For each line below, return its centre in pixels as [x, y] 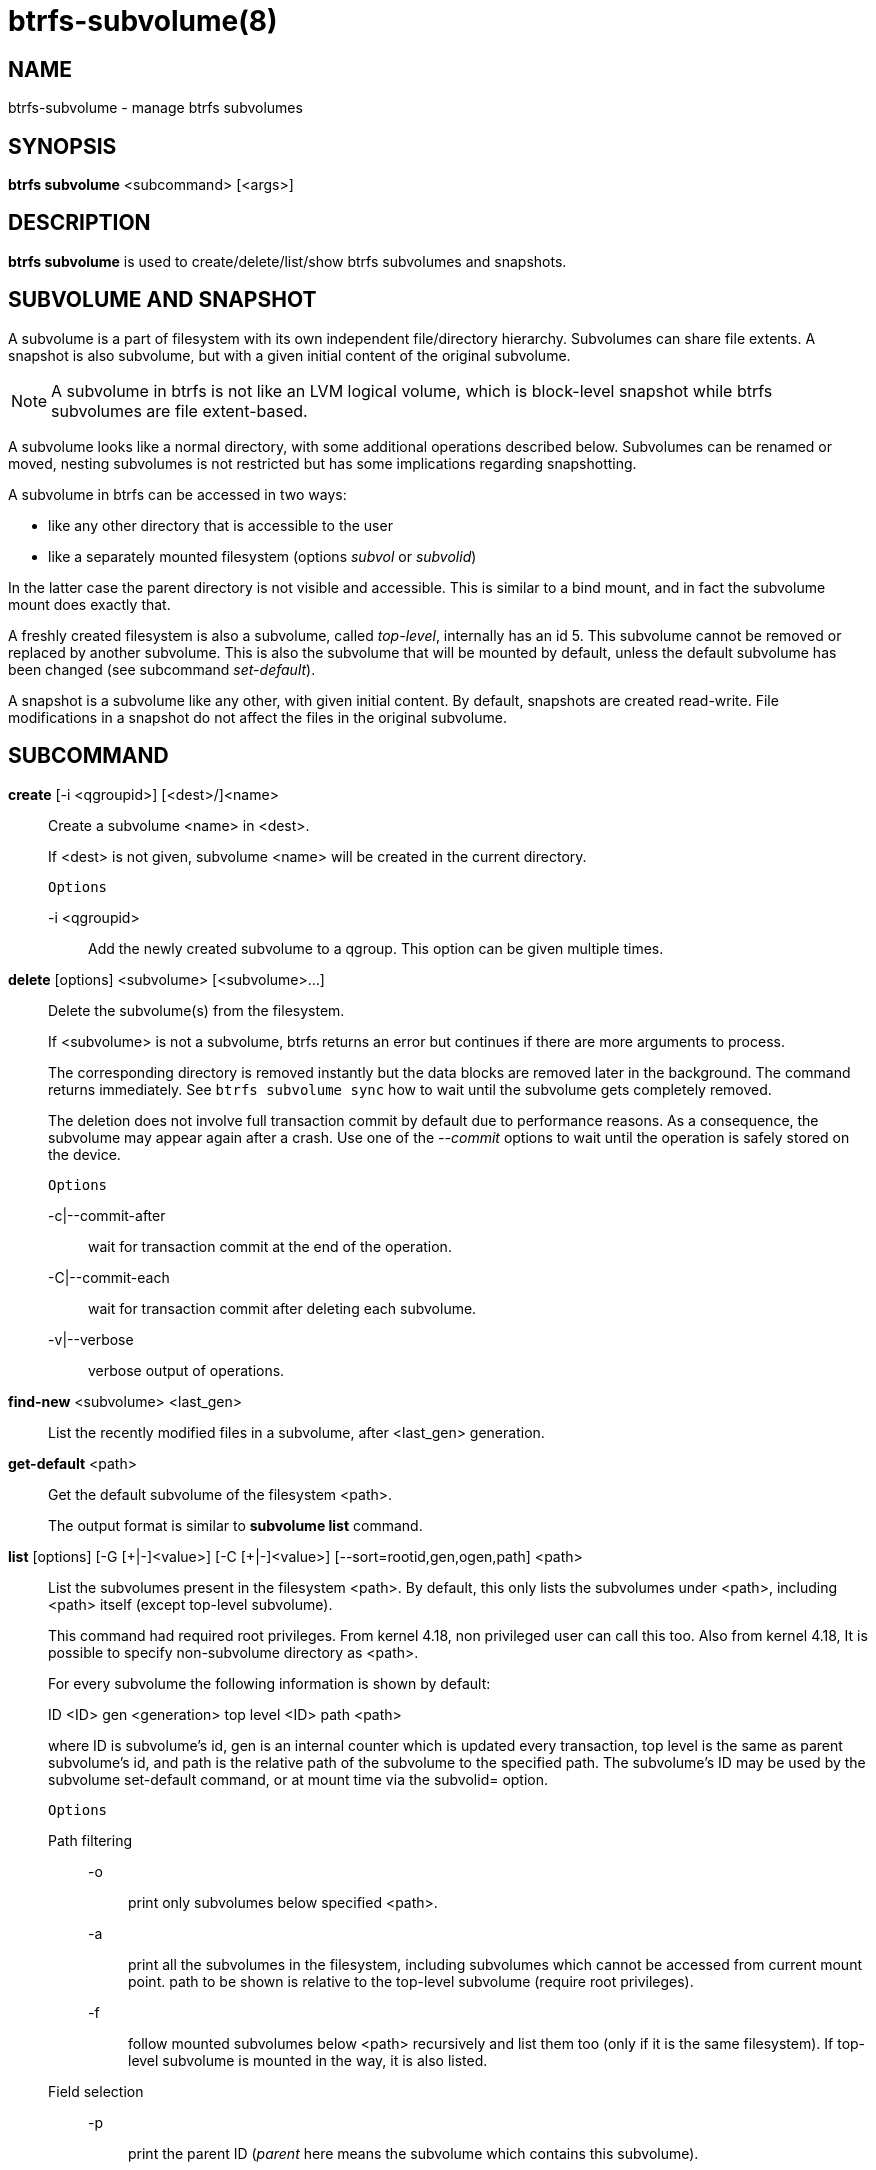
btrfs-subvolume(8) [143, 21]
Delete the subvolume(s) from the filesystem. [196, 1010]
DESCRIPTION [79, 223]
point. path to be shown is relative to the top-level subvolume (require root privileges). [411, 1981]
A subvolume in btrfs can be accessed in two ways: [177, 494]
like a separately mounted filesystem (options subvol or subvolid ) [262, 556]
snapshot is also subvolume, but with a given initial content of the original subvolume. [289, 355]
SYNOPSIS [62, 146]
